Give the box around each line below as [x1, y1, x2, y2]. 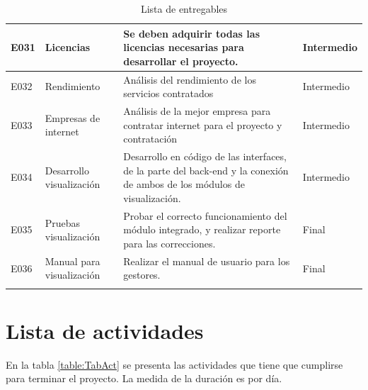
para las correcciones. [123, 235, 216, 250]
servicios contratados [123, 86, 214, 101]
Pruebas [45, 215, 81, 230]
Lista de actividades [6, 316, 204, 345]
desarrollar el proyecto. [123, 53, 238, 68]
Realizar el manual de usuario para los [123, 253, 290, 268]
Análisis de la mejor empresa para [123, 104, 271, 118]
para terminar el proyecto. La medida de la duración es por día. [6, 371, 282, 386]
